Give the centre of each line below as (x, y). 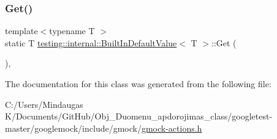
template (21, 31)
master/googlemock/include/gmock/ (73, 128)
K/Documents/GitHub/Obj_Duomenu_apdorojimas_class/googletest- (139, 116)
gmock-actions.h (172, 128)
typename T (72, 31)
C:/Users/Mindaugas (44, 104)
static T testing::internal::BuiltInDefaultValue (91, 42)
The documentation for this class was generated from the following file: (138, 84)
